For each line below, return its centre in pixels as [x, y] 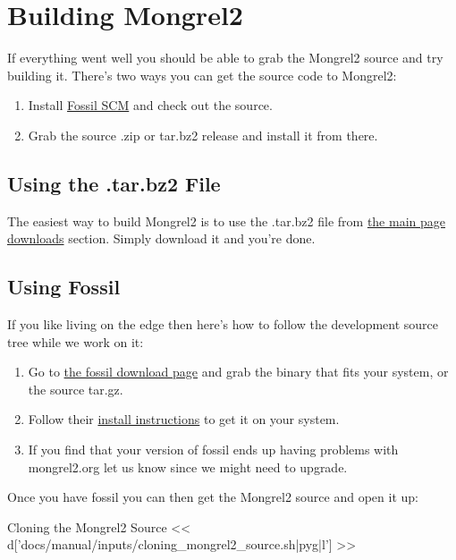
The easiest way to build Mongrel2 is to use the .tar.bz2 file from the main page [226, 221]
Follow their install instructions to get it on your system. [184, 419]
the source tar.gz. [76, 389]
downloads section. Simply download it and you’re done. [161, 238]
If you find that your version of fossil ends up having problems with [213, 450]
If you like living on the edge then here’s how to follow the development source [223, 324]
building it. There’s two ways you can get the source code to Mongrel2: [202, 75]
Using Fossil [64, 287]
